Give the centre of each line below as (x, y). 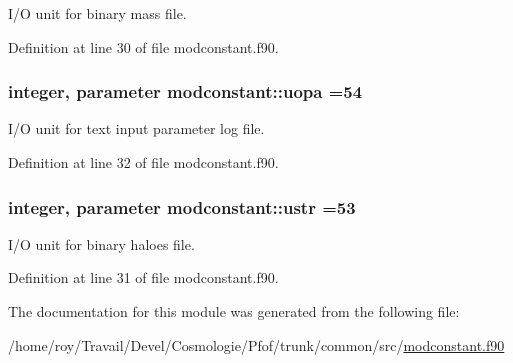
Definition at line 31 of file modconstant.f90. (143, 277)
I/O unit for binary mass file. (97, 13)
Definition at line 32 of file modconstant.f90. (143, 162)
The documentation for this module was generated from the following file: (234, 311)
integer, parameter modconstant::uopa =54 (185, 91)
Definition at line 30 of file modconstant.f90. (143, 46)
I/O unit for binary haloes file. (101, 243)
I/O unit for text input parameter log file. (136, 128)
